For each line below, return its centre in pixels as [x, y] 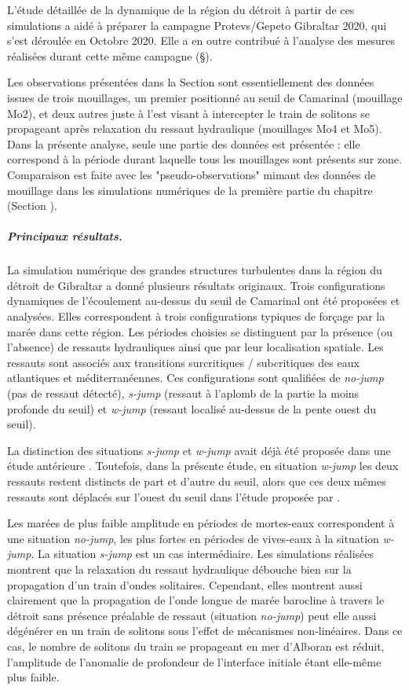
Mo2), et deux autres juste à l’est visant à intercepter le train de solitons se [188, 113]
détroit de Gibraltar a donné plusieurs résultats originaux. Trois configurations [196, 285]
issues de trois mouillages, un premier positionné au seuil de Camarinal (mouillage [205, 97]
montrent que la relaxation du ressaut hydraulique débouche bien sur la [179, 569]
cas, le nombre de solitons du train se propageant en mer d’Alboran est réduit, [196, 646]
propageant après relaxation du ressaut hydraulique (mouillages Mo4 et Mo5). [195, 128]
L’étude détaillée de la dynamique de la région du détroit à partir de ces [181, 9]
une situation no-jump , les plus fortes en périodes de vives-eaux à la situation [193, 538]
